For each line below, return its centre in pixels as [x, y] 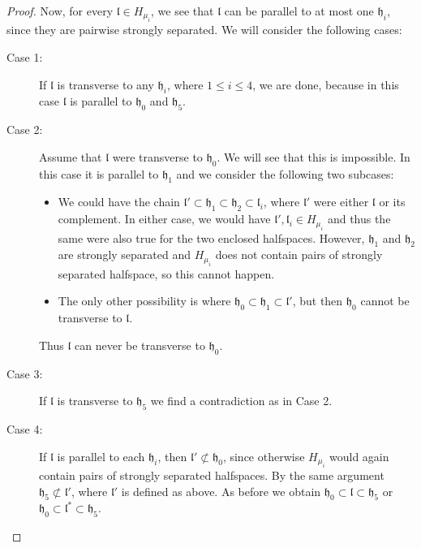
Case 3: [25, 373]
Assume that [71, 156]
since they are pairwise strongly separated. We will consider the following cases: [204, 30]
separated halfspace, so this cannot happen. [166, 273]
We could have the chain [119, 202]
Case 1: [25, 57]
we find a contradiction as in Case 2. [241, 401]
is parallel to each [101, 456]
